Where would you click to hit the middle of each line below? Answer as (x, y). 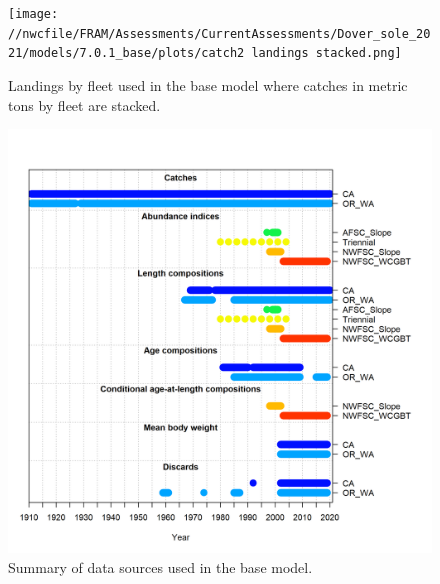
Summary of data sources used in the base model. (160, 566)
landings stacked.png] (326, 53)
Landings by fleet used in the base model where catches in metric (208, 84)
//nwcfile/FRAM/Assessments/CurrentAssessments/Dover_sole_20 (219, 33)
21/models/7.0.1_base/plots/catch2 (126, 53)
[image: (33, 14)
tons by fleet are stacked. (84, 104)
